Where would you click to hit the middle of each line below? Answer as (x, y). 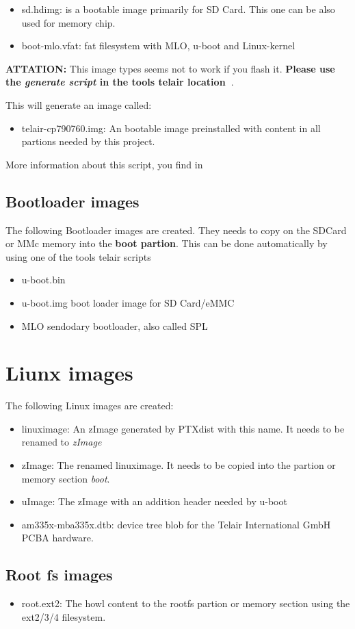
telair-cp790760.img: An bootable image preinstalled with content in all (171, 128)
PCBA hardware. (57, 538)
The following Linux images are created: (90, 406)
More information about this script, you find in (104, 164)
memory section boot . (66, 478)
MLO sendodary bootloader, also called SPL (115, 325)
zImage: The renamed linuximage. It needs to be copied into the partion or (179, 465)
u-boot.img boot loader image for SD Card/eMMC (128, 302)
